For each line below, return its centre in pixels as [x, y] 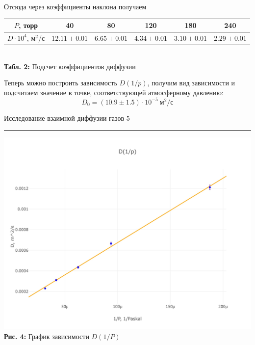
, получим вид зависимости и [191, 83]
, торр [28, 25]
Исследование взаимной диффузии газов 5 [67, 118]
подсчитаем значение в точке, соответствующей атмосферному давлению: [114, 92]
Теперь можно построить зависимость [61, 83]
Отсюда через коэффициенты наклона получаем [75, 6]
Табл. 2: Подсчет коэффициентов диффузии [70, 66]
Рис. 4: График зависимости [47, 336]
